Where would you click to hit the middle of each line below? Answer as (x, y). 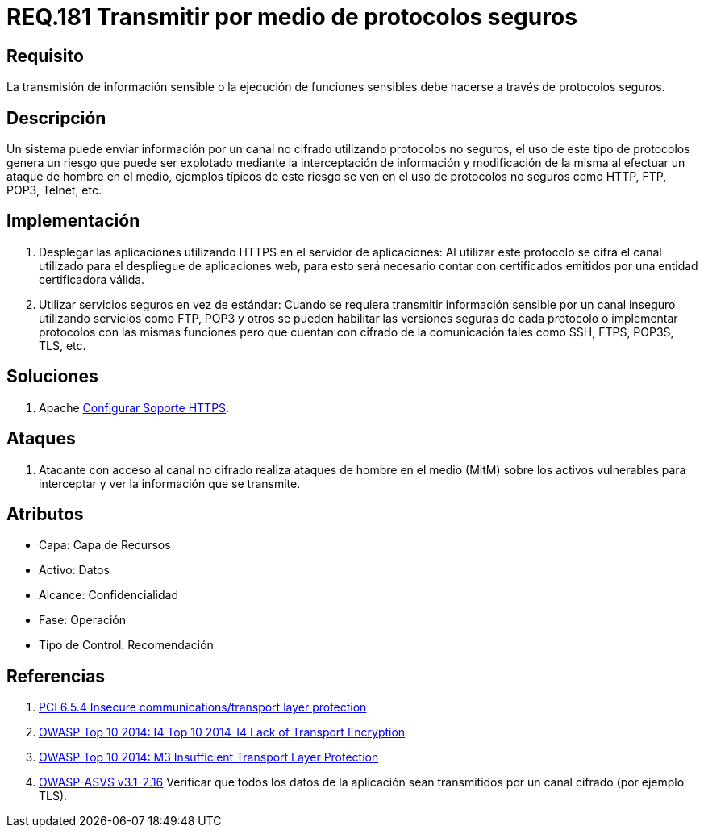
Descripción (56, 118)
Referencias (56, 676)
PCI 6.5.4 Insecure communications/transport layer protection (203, 707)
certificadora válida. (92, 279)
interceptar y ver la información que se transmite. (170, 483)
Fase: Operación (82, 620)
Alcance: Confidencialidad (108, 595)
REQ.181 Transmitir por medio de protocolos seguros (292, 17)
